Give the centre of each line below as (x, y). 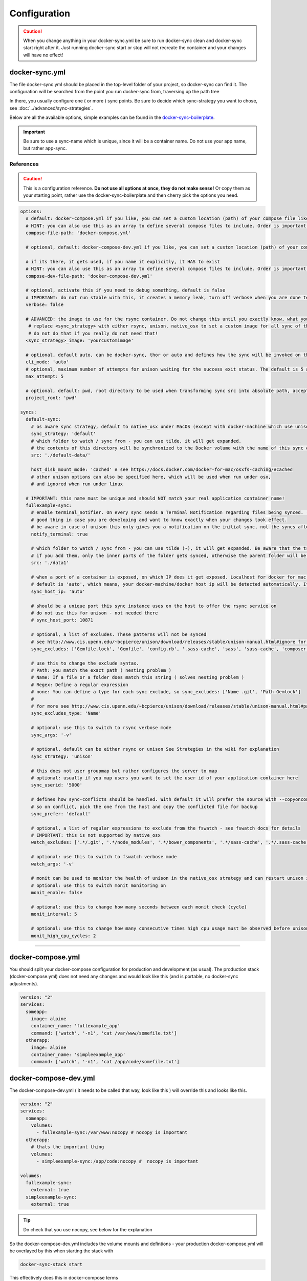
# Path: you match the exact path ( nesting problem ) (101, 670)
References (24, 164)
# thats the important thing (68, 1147)
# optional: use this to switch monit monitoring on (98, 885)
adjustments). (24, 983)
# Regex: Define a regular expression (80, 685)
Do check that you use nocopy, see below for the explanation (88, 1229)
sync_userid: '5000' (57, 785)
